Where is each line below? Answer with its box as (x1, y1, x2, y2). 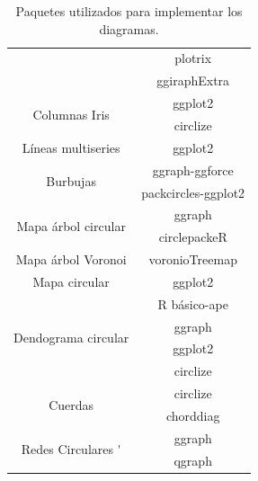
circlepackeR (158, 227, 227, 246)
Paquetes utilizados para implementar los (15, 2, 243, 20)
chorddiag (165, 405, 220, 424)
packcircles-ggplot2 (141, 183, 245, 201)
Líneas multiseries (22, 138, 120, 156)
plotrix (174, 49, 212, 67)
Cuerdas (49, 395, 94, 414)
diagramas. (99, 19, 159, 38)
